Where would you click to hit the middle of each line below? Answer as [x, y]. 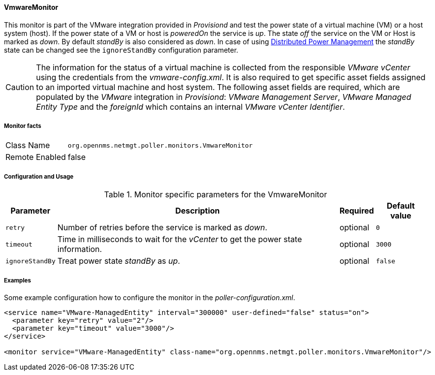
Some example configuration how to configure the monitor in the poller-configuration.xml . [150, 297]
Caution [20, 87]
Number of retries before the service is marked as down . [162, 228]
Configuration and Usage [39, 176]
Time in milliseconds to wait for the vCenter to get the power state [180, 239]
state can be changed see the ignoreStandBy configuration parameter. [121, 50]
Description [198, 211]
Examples [17, 280]
